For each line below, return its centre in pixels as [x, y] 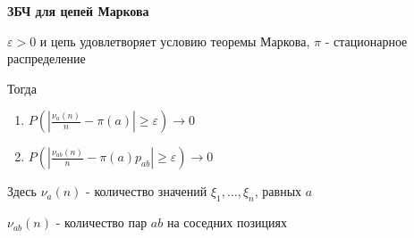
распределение [46, 58]
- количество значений [147, 191]
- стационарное [366, 41]
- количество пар [101, 222]
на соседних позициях [227, 222]
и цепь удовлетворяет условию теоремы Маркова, [175, 41]
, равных [278, 191]
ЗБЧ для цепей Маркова [78, 11]
